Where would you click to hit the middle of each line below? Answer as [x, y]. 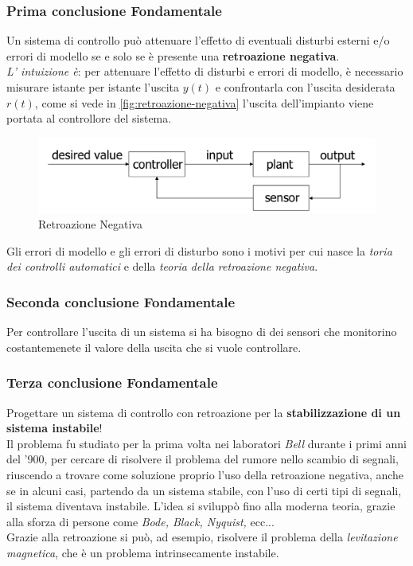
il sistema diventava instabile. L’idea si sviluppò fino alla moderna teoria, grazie [201, 506]
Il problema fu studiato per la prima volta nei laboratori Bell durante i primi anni [206, 443]
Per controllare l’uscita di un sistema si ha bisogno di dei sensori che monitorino [202, 332]
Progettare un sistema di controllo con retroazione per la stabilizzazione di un [204, 412]
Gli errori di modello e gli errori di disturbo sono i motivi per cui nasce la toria [199, 250]
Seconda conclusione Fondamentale [121, 301]
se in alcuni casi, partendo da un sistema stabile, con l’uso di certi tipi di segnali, [204, 490]
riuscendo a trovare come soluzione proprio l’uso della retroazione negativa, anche [205, 474]
